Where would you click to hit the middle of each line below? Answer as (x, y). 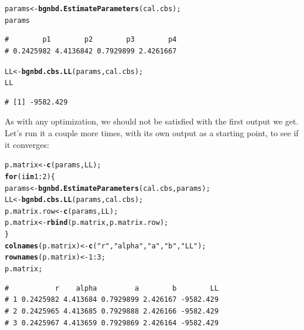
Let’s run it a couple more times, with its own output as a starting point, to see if (152, 133)
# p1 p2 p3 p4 (91, 40)
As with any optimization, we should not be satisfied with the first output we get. (152, 121)
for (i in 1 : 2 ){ (30, 176)
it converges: (27, 144)
